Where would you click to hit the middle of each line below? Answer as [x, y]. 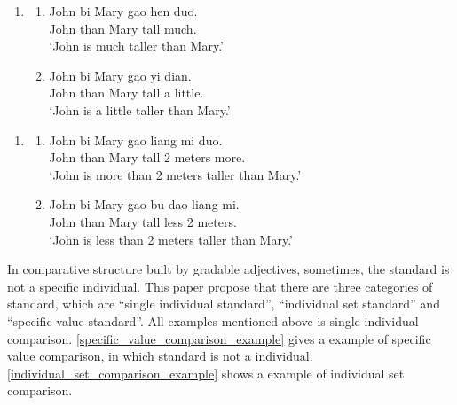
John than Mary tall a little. [126, 93]
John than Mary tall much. [123, 28]
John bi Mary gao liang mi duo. [136, 140]
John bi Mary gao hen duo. [123, 11]
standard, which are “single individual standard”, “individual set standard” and [224, 304]
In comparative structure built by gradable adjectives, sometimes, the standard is [228, 269]
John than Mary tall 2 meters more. [147, 157]
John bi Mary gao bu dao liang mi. [144, 204]
